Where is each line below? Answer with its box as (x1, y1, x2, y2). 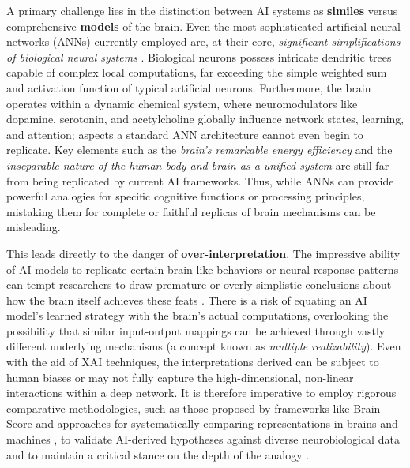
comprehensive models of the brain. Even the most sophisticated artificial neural (6, 17, 401, 34)
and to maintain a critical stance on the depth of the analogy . (6, 446, 310, 462)
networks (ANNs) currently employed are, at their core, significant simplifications (6, 33, 401, 50)
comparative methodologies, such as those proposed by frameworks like (6, 399, 350, 416)
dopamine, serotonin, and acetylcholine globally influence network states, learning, (6, 110, 404, 127)
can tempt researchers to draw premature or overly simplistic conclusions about (6, 276, 392, 293)
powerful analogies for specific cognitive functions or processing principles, (6, 188, 365, 204)
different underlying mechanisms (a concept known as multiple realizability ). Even (6, 338, 401, 354)
